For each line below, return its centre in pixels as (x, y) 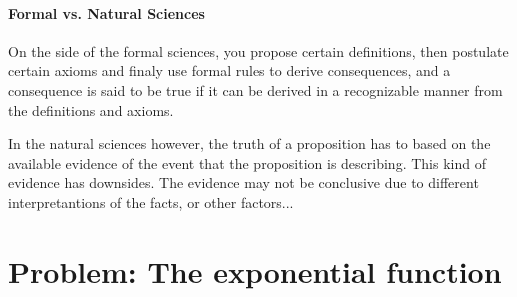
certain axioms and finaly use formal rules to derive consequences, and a (229, 70)
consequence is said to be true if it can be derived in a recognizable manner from (255, 89)
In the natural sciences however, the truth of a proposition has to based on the (249, 143)
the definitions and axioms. (91, 109)
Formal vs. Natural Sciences (106, 12)
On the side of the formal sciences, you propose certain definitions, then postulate (258, 50)
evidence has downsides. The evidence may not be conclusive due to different (243, 182)
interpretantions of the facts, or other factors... (151, 201)
